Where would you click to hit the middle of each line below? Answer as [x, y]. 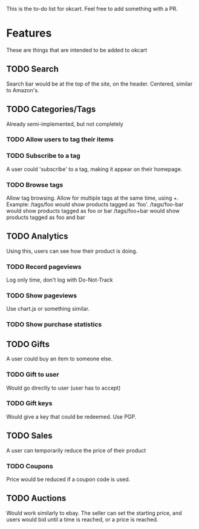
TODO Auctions [36, 498]
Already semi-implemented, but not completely [65, 124]
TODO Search [32, 69]
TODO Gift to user [33, 374]
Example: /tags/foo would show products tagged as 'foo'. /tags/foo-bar [95, 204]
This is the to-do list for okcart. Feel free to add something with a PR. [92, 9]
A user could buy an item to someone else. [60, 359]
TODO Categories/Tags [51, 110]
